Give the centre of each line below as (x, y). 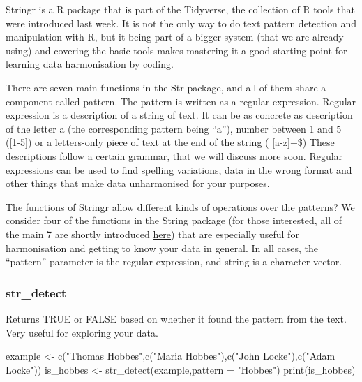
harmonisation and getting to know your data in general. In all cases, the (162, 248)
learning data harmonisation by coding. (90, 64)
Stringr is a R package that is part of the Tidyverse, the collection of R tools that (180, 9)
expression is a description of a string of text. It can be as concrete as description (179, 115)
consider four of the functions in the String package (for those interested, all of (174, 220)
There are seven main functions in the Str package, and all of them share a (166, 87)
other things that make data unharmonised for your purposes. (138, 183)
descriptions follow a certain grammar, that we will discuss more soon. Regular (174, 155)
